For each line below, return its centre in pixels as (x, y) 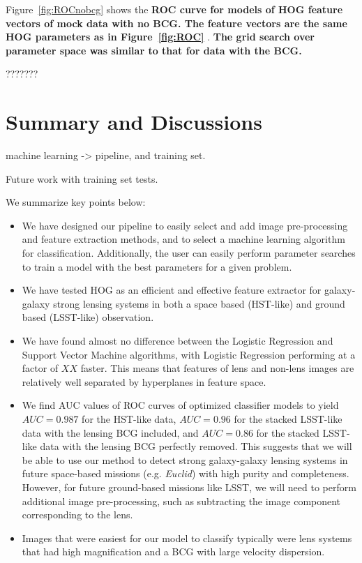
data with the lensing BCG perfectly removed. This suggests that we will (196, 446)
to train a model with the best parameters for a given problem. (157, 266)
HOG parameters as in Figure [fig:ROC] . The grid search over (160, 37)
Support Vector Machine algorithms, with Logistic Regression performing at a (189, 354)
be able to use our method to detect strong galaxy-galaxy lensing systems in (185, 459)
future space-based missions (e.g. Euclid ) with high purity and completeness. (186, 473)
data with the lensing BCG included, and (110, 432)
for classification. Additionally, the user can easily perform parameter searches (189, 253)
